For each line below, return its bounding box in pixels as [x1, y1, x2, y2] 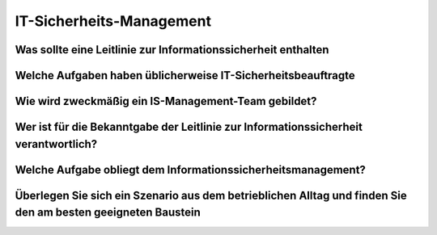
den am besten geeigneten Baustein [15, 206, 202, 220]
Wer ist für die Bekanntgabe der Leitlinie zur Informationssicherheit [15, 120, 363, 134]
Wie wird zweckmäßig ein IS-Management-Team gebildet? [15, 94, 317, 108]
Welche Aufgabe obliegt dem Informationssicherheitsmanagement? [15, 162, 366, 177]
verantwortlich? [15, 137, 98, 151]
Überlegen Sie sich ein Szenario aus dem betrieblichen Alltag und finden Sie [15, 188, 408, 202]
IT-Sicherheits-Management [15, 12, 212, 30]
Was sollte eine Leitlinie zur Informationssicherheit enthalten [15, 43, 329, 57]
